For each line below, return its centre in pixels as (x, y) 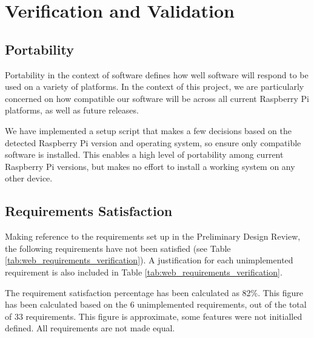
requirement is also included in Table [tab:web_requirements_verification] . (144, 272)
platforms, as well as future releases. (72, 110)
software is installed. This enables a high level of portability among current (144, 154)
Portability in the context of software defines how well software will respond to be (157, 74)
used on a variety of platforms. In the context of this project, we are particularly (155, 86)
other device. (29, 178)
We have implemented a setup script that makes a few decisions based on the (148, 130)
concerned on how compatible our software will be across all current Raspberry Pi (157, 98)
